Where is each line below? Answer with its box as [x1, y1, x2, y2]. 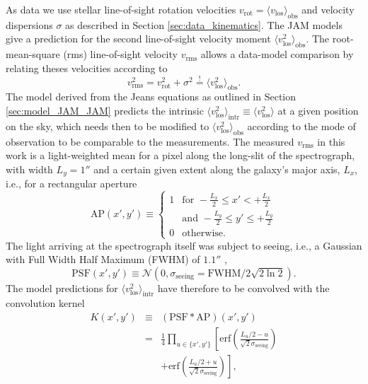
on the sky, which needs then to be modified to [6, 118, 209, 133]
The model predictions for [6, 280, 118, 295]
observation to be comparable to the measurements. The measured [6, 134, 294, 149]
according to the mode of [247, 118, 356, 133]
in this [317, 134, 345, 149]
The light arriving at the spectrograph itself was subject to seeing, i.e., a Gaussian [6, 238, 362, 252]
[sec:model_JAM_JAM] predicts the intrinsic [6, 103, 204, 117]
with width [6, 161, 53, 176]
